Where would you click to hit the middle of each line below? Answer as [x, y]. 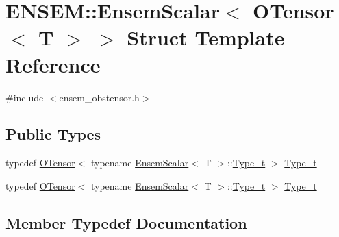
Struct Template [206, 37]
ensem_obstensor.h [99, 97]
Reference [53, 64]
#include [25, 97]
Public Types [53, 134]
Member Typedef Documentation [126, 222]
